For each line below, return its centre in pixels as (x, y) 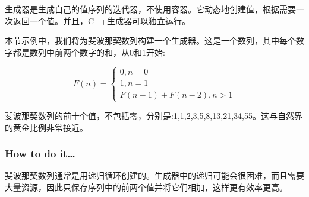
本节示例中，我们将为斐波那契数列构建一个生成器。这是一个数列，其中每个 (150, 41)
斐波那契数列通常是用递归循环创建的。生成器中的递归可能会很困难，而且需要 (154, 175)
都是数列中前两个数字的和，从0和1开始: (89, 52)
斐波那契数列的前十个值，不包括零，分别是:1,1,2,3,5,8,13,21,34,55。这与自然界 (154, 115)
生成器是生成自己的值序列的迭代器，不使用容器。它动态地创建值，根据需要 (150, 9)
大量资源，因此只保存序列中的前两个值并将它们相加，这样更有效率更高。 (146, 187)
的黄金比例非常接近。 (46, 127)
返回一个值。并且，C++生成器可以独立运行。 (101, 20)
